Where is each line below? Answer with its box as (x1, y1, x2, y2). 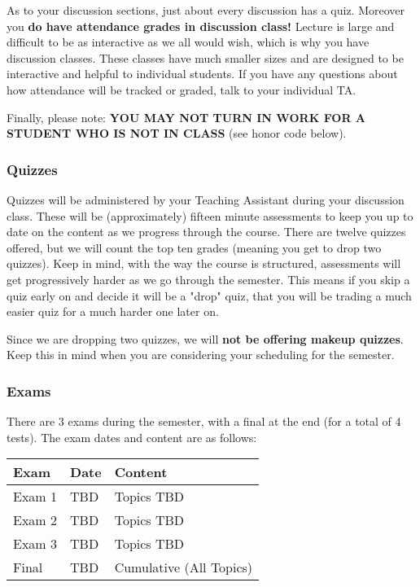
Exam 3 (13, 534, 58, 554)
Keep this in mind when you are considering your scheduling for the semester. (7, 346, 395, 363)
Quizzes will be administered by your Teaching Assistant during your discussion (7, 191, 405, 208)
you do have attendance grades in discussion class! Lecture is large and (7, 17, 395, 34)
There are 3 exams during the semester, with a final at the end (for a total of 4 (7, 413, 401, 430)
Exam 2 (13, 510, 58, 530)
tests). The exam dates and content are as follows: (7, 428, 257, 445)
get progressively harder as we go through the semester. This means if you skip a (7, 270, 410, 287)
